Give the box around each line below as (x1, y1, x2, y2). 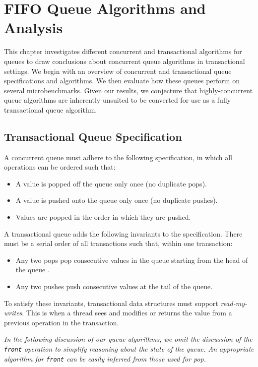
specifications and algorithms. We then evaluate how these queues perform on (4, 75, 240, 86)
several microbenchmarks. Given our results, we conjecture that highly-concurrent (4, 85, 253, 95)
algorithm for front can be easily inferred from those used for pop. (4, 353, 206, 364)
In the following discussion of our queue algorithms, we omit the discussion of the (4, 334, 253, 344)
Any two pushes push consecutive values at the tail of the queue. (15, 281, 213, 292)
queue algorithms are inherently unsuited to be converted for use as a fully (4, 95, 231, 105)
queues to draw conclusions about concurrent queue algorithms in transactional (4, 56, 245, 66)
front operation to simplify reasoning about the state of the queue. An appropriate (4, 343, 254, 354)
